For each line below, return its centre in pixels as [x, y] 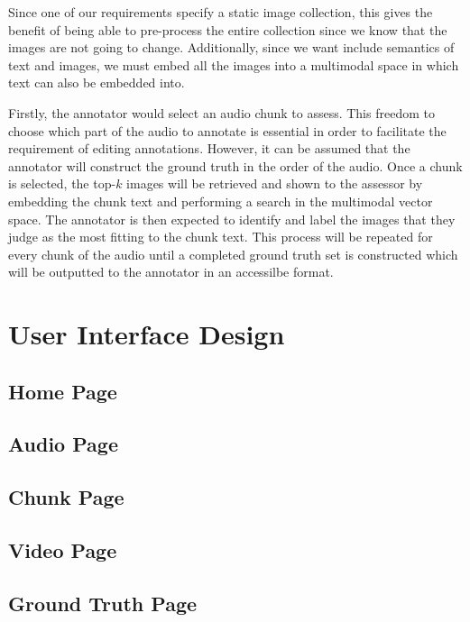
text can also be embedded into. [97, 82]
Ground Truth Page [103, 603]
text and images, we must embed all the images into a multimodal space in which [234, 64]
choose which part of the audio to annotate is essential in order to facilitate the [227, 130]
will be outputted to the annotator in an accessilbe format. [171, 272]
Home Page [63, 391]
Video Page [63, 550]
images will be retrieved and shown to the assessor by [275, 183]
